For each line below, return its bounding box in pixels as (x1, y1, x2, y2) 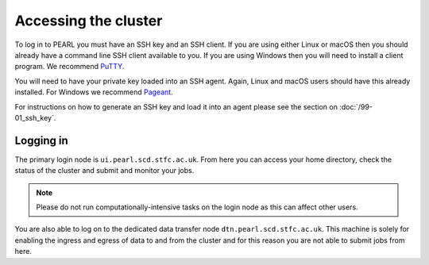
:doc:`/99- (338, 102, 373, 111)
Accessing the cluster (14, 12, 163, 29)
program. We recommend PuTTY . (14, 62, 125, 71)
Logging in (14, 133, 69, 147)
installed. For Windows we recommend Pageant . (14, 87, 174, 97)
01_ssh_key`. (14, 113, 56, 122)
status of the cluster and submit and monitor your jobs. (14, 166, 195, 175)
